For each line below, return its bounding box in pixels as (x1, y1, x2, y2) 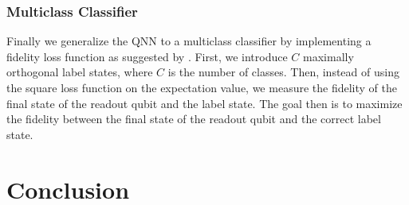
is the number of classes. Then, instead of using (167, 64, 399, 80)
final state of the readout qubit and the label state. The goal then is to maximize (6, 95, 403, 111)
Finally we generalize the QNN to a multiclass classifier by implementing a (6, 33, 372, 49)
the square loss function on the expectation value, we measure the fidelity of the (6, 79, 397, 95)
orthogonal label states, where (6, 64, 153, 80)
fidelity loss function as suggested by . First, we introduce (6, 48, 288, 64)
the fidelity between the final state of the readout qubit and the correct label (6, 110, 381, 127)
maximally (303, 48, 354, 64)
